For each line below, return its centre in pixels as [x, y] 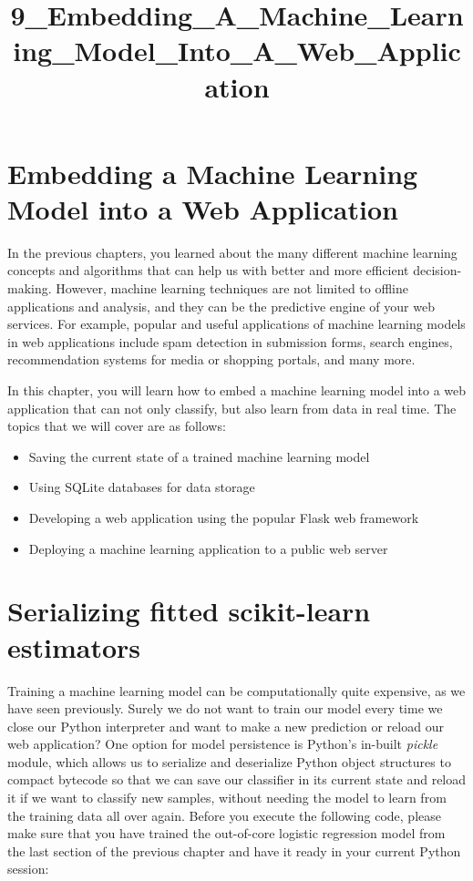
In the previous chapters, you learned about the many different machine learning [232, 252]
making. [30, 288]
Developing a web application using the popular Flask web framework [224, 517]
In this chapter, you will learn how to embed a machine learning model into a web [237, 390]
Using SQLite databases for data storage [142, 487]
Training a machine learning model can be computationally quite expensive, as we [236, 690]
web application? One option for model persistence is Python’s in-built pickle [223, 744]
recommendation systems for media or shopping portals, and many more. [211, 359]
